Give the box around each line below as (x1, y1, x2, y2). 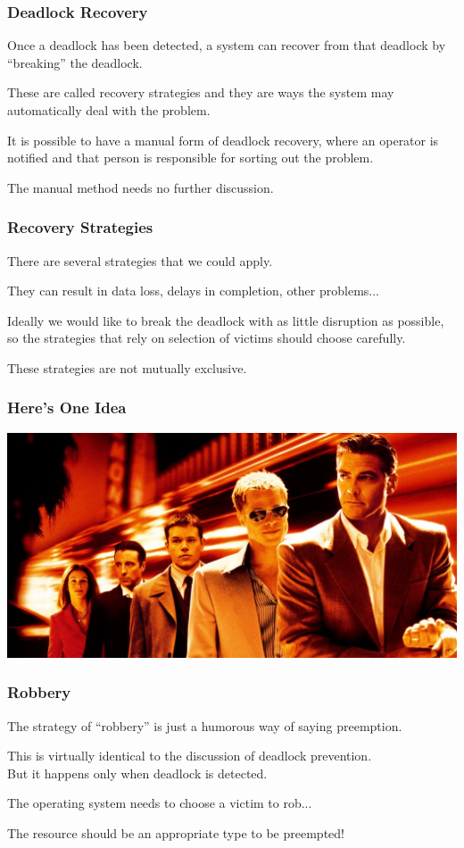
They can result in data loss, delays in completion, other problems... (7, 281, 380, 300)
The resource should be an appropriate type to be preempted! (7, 823, 344, 842)
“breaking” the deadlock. (7, 53, 143, 71)
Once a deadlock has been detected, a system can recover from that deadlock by (7, 36, 446, 54)
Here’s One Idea (7, 396, 127, 419)
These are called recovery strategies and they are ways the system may (7, 83, 394, 102)
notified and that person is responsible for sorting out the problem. (7, 148, 374, 167)
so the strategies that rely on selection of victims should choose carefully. (7, 328, 406, 347)
